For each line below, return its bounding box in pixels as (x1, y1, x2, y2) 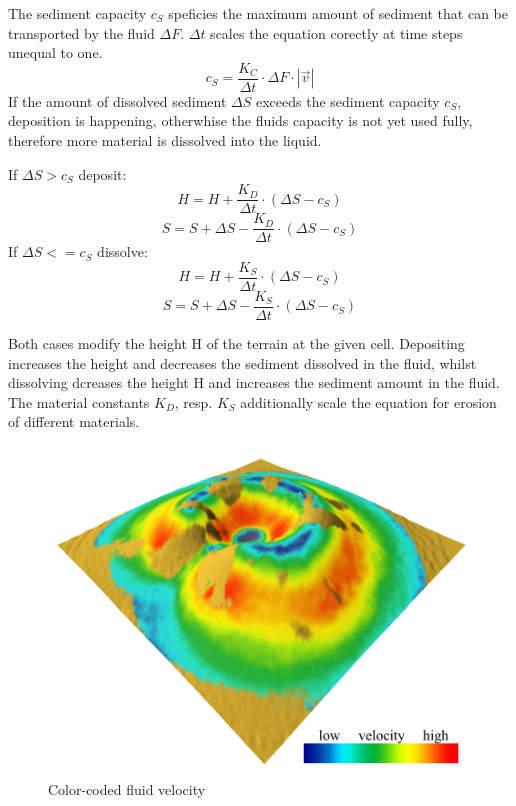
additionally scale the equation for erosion (240, 391, 497, 412)
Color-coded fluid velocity (48, 778, 206, 799)
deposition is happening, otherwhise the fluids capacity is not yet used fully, (8, 110, 473, 131)
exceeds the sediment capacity (255, 90, 440, 111)
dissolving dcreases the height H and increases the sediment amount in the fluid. (8, 372, 500, 393)
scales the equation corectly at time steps (210, 22, 463, 43)
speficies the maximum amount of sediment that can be (168, 3, 508, 23)
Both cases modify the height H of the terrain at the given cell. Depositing (8, 333, 465, 354)
